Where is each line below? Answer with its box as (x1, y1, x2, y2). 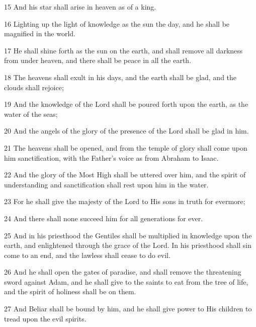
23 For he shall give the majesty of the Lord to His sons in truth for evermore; (4, 196, 245, 207)
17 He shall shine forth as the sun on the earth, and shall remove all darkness (4, 45, 243, 55)
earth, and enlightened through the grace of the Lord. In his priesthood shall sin (4, 240, 251, 250)
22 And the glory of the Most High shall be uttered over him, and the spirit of (4, 169, 246, 180)
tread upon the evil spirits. (4, 313, 87, 323)
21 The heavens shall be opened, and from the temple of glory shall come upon (4, 142, 247, 153)
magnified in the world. (4, 28, 76, 39)
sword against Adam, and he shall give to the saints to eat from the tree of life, (4, 276, 248, 287)
